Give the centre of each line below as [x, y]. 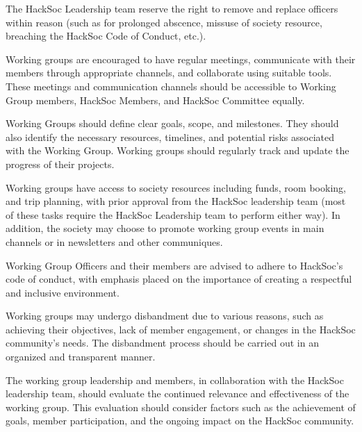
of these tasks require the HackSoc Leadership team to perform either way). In [173, 214]
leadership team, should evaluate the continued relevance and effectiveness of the [178, 393]
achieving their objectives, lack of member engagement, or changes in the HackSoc [181, 329]
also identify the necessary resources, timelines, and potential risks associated [170, 136]
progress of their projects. [60, 164]
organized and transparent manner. [81, 357]
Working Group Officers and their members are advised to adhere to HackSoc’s [174, 265]
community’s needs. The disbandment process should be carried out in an [162, 343]
